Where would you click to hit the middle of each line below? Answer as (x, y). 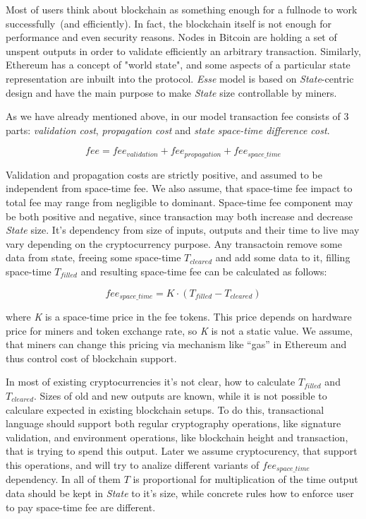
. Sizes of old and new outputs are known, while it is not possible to (181, 395)
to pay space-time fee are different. (81, 507)
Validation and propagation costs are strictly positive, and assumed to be (164, 174)
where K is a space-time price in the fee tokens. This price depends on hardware (179, 316)
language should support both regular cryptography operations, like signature (173, 423)
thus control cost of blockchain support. (91, 358)
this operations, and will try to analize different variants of (133, 464)
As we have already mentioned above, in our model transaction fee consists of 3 (177, 116)
